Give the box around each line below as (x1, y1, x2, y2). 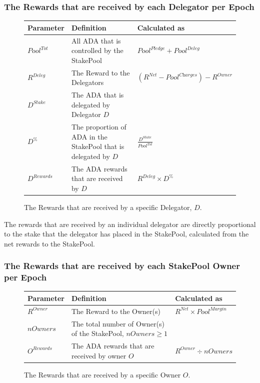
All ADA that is (71, 35, 121, 45)
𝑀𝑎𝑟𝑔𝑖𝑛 (209, 306, 226, 312)
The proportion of (71, 121, 126, 132)
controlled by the (71, 45, 123, 55)
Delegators (71, 77, 104, 87)
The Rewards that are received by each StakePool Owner (4, 259, 240, 272)
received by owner (71, 350, 126, 360)
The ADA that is (71, 89, 124, 100)
